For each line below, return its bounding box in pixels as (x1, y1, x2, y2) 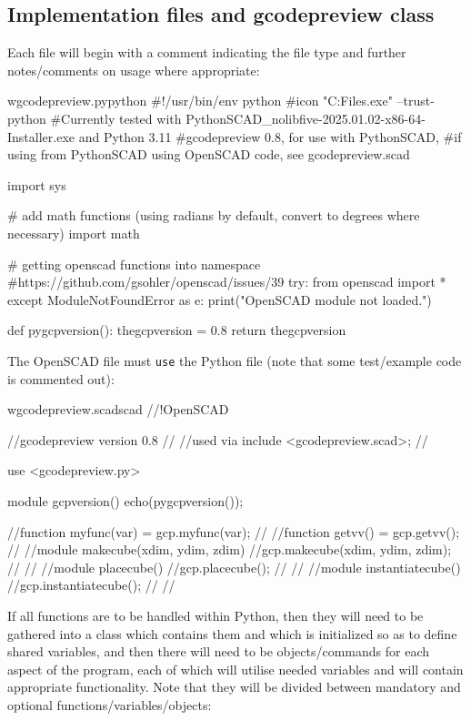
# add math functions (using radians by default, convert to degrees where (7, 206, 420, 225)
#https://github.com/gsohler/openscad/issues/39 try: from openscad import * (7, 272, 446, 291)
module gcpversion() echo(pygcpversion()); (7, 491, 244, 510)
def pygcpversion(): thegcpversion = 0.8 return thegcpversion (7, 320, 346, 340)
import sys (7, 175, 66, 194)
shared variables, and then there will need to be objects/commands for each (7, 642, 430, 661)
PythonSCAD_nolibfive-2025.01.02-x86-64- (185, 108, 426, 127)
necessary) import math (7, 223, 140, 242)
